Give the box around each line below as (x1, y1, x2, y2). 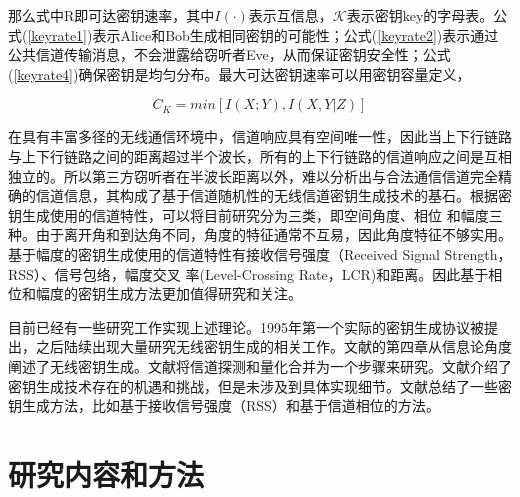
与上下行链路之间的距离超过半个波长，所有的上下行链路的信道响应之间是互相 (8, 145, 512, 166)
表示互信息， (248, 5, 333, 25)
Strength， (444, 243, 512, 264)
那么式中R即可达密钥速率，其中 (8, 5, 215, 25)
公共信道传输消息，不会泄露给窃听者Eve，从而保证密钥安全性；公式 (8, 44, 451, 65)
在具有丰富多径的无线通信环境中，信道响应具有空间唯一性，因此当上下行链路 (8, 126, 512, 147)
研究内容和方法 (8, 453, 205, 494)
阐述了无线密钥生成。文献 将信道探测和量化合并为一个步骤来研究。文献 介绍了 (8, 355, 512, 376)
